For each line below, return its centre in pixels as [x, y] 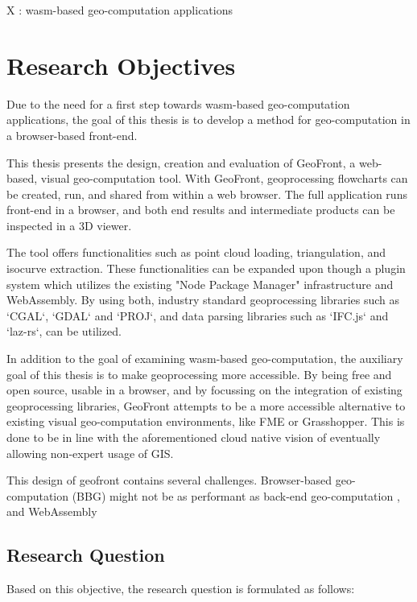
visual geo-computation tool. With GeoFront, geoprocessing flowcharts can [224, 178]
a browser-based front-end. [72, 135]
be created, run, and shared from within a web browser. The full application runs [207, 194]
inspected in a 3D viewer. [69, 225]
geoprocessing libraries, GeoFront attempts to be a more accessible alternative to [206, 405]
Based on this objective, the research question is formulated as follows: [181, 589]
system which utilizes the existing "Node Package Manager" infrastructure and [200, 284]
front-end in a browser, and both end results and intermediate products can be [201, 210]
